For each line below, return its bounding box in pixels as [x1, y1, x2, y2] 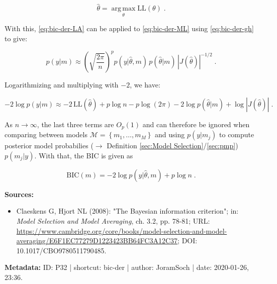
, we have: [130, 79, 160, 90]
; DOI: [177, 235, 198, 246]
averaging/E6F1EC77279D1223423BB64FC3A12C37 [16, 235, 178, 246]
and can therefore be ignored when [142, 119, 250, 129]
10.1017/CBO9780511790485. [16, 245, 107, 255]
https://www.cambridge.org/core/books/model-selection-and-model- [16, 225, 227, 236]
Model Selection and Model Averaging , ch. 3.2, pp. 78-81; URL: [16, 215, 210, 226]
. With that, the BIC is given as [34, 150, 133, 160]
